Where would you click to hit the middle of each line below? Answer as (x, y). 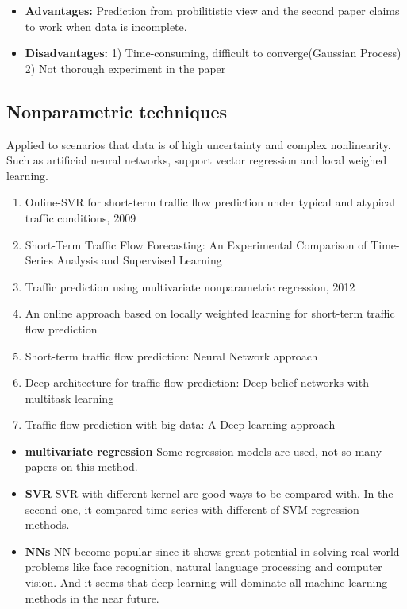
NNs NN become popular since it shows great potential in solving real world (212, 551)
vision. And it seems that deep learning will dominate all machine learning (206, 582)
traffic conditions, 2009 (81, 217)
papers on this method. (81, 466)
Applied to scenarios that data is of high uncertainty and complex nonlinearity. (199, 144)
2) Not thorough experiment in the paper (125, 68)
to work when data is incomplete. (106, 26)
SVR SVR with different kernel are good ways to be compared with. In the (209, 493)
